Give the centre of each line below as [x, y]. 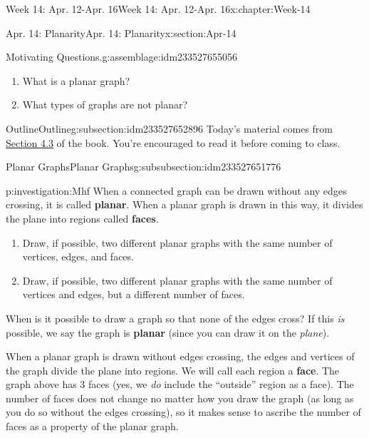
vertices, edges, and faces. [78, 256]
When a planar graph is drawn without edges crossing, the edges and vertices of [180, 356]
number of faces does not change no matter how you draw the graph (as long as [180, 398]
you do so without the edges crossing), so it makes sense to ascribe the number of [183, 412]
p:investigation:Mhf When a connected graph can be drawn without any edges [176, 190]
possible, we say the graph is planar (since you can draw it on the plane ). [168, 332]
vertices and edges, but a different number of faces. [134, 294]
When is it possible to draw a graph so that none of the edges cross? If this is [175, 318]
